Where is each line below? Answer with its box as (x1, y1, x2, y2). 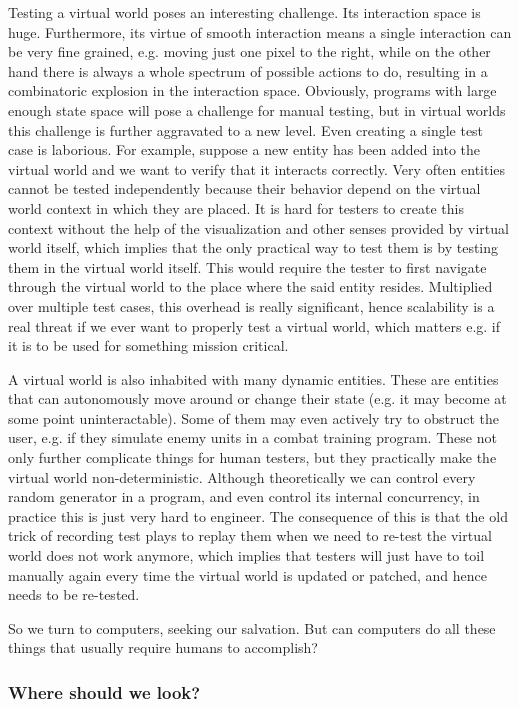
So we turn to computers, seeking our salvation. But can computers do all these (8, 617, 496, 638)
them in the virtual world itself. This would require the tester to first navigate (8, 256, 487, 277)
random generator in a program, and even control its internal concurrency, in (8, 486, 480, 507)
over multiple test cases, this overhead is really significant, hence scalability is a (8, 295, 495, 316)
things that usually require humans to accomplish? (8, 637, 318, 658)
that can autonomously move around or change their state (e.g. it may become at (8, 388, 507, 409)
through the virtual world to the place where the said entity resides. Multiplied (8, 276, 493, 297)
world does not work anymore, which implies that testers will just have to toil (8, 545, 485, 566)
